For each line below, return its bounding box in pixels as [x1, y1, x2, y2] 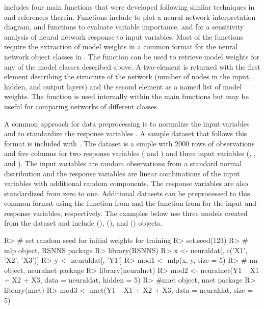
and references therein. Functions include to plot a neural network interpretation [4, 11, 256, 22]
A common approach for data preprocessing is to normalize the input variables [4, 118, 250, 129]
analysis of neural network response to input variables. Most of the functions [4, 31, 243, 42]
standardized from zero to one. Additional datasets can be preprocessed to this [4, 188, 250, 198]
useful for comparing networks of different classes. [4, 101, 159, 111]
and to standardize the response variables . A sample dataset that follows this [4, 128, 247, 139]
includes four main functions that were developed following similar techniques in [4, 2, 255, 12]
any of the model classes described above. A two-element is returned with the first [4, 61, 260, 72]
